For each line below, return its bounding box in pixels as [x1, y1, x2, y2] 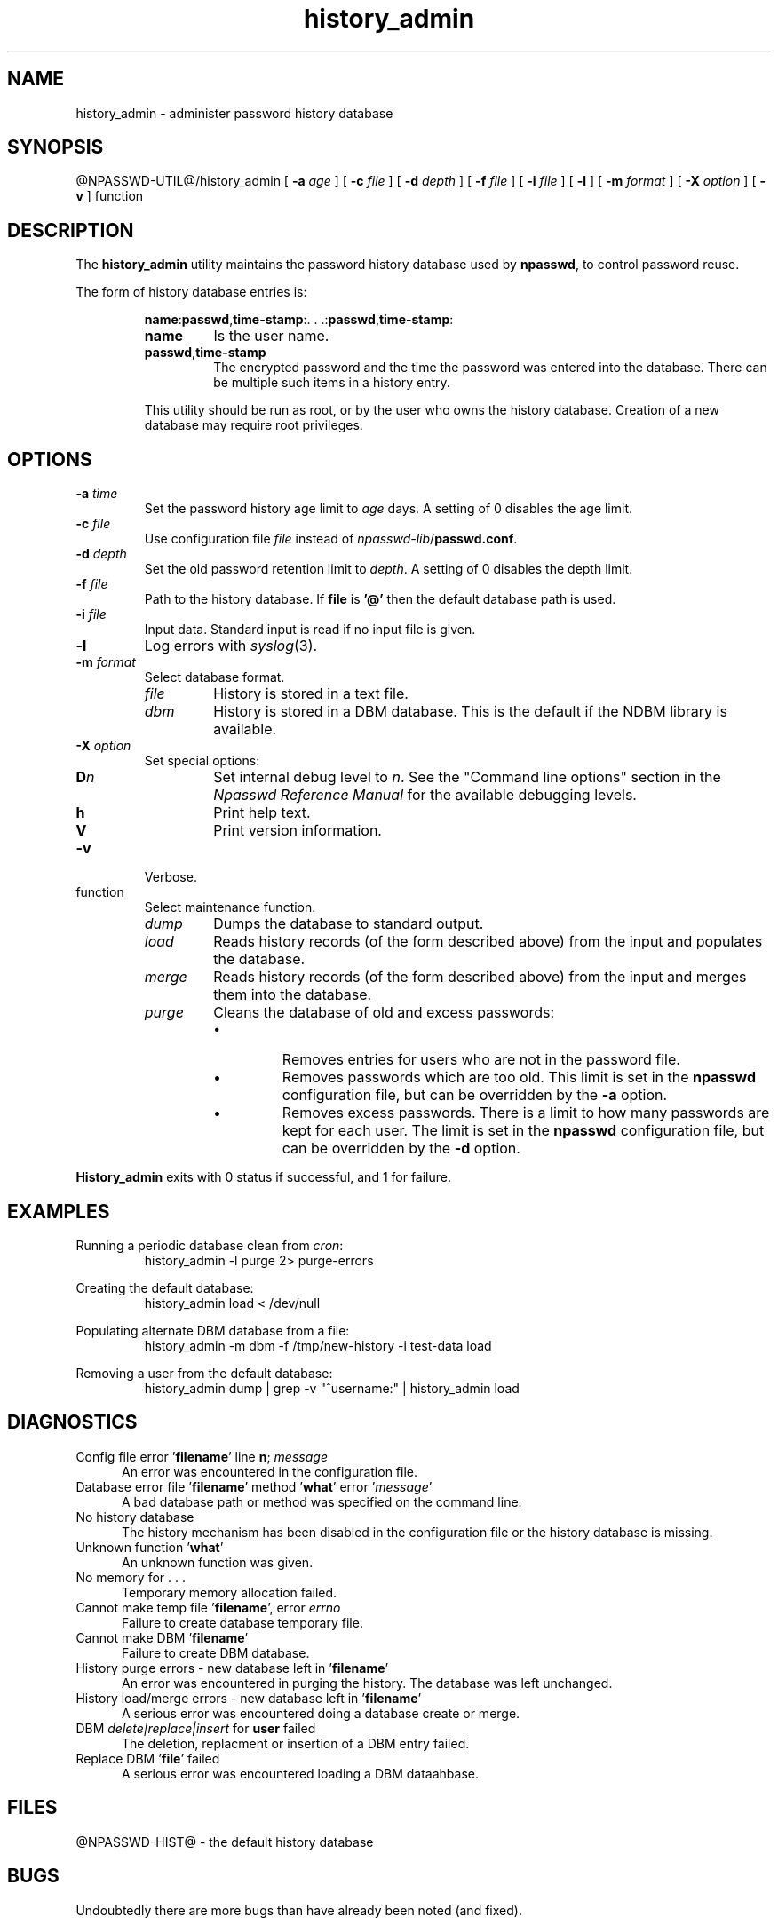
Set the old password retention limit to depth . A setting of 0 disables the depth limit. [144, 561, 633, 577]
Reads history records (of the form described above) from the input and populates [213, 932, 763, 951]
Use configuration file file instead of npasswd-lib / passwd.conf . [144, 531, 518, 547]
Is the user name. [213, 327, 329, 345]
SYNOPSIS [7, 136, 104, 159]
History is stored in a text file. [213, 685, 409, 703]
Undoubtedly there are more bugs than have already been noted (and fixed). [75, 1902, 522, 1918]
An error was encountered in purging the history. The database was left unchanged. [122, 1675, 613, 1691]
